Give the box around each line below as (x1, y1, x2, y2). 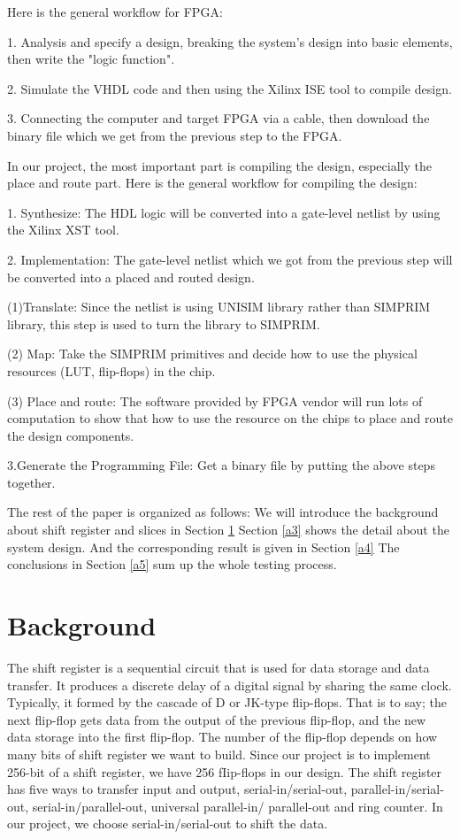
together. (7, 473, 56, 491)
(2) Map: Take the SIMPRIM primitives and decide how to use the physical (7, 344, 418, 363)
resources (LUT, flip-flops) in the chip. (7, 361, 216, 380)
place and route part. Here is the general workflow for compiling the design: (7, 173, 418, 192)
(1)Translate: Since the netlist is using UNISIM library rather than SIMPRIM (7, 297, 431, 316)
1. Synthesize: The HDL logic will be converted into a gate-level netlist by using (7, 203, 441, 221)
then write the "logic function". (7, 50, 175, 68)
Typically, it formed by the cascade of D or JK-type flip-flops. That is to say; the (7, 693, 447, 712)
